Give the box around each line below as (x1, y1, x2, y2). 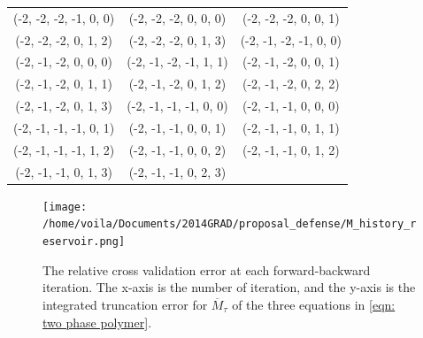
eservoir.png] (42, 235, 126, 249)
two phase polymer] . (42, 312, 152, 331)
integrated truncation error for (42, 295, 208, 313)
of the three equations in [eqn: (232, 295, 396, 313)
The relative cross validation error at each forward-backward (42, 260, 371, 279)
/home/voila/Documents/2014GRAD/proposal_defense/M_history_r (42, 218, 417, 231)
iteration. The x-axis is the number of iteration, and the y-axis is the (42, 278, 416, 296)
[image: (42, 200, 88, 213)
